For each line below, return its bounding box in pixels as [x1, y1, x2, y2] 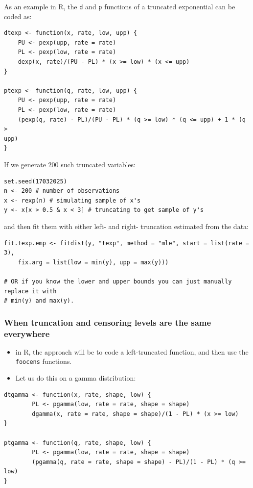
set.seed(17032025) [4, 178, 67, 185]
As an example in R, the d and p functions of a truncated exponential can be [4, 1, 235, 11]
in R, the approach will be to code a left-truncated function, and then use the [15, 346, 249, 357]
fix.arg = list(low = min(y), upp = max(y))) [18, 258, 169, 266]
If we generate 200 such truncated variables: [4, 159, 136, 169]
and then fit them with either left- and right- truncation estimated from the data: [4, 221, 249, 231]
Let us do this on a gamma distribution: [15, 373, 136, 383]
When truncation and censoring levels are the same [4, 316, 211, 328]
